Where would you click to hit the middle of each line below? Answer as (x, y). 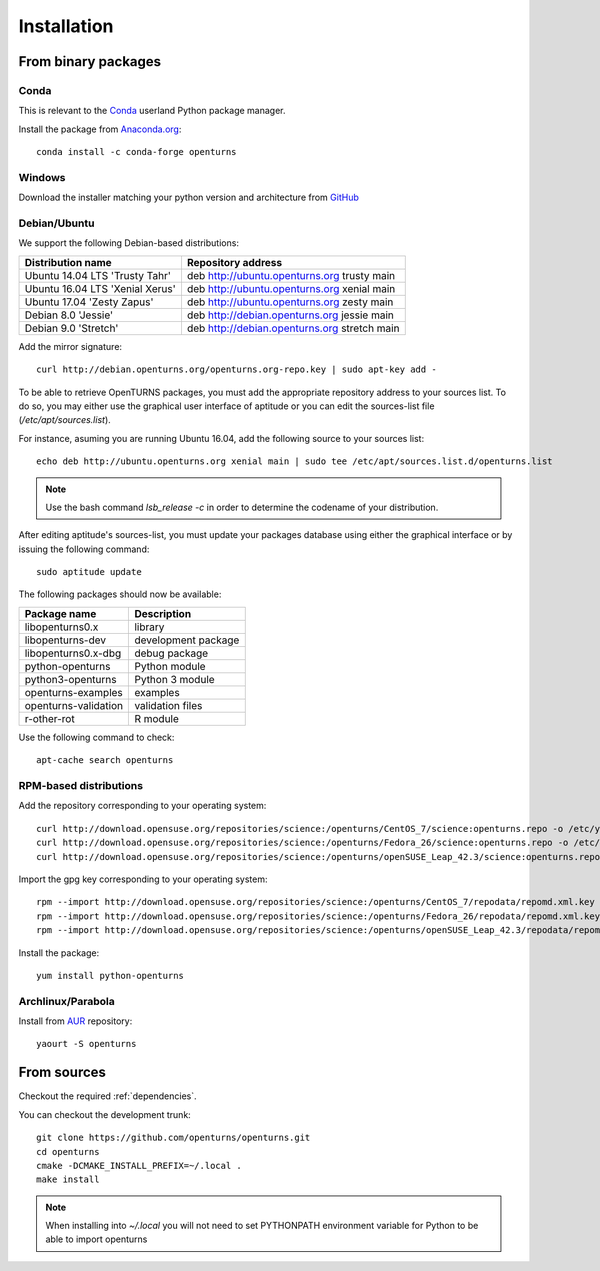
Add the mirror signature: (70, 346)
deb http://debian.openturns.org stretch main (293, 328)
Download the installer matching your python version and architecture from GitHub (188, 197)
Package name (60, 613)
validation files (168, 705)
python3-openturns (70, 679)
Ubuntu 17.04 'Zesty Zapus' (89, 302)
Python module (170, 666)
